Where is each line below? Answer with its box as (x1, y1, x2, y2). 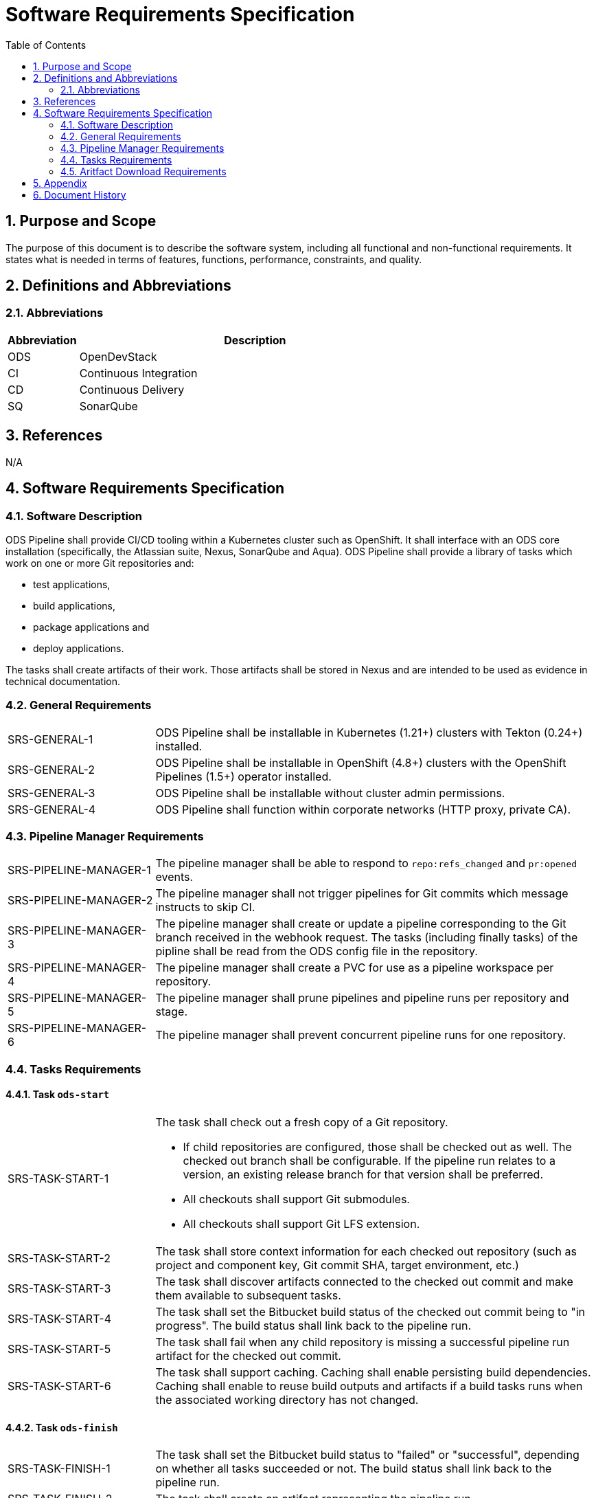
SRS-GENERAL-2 (8, 762, 95, 776)
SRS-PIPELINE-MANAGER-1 (8, 863, 151, 877)
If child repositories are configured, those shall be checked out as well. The (183, 1139, 572, 1154)
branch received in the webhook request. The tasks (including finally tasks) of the (155, 930, 578, 945)
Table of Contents (5, 38, 87, 51)
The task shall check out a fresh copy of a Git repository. (155, 1115, 448, 1129)
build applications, (33, 599, 115, 612)
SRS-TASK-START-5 (8, 1341, 111, 1356)
